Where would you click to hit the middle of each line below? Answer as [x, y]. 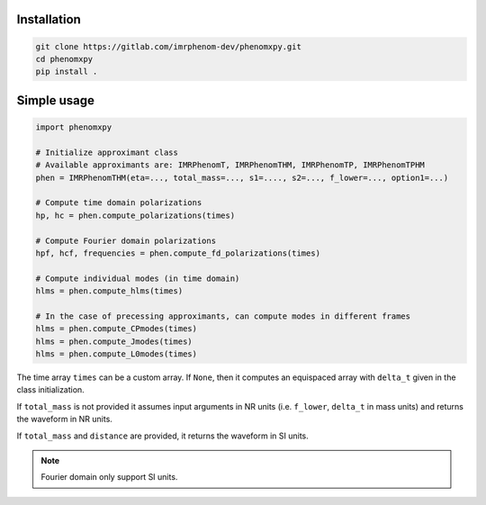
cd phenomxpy [64, 59]
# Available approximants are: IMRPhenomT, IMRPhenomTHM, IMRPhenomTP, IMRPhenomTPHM [230, 165]
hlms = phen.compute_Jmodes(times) [114, 341]
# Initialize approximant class [107, 152]
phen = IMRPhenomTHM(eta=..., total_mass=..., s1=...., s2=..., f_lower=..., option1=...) [242, 177]
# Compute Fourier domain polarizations [126, 240]
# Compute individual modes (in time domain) [138, 278]
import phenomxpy [74, 127]
